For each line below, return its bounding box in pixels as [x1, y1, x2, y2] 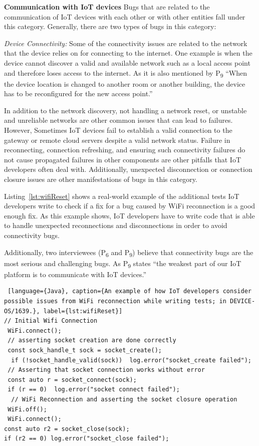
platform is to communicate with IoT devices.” [4, 269, 147, 279]
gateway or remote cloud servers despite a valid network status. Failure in [4, 134, 230, 145]
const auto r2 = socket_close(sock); [4, 425, 130, 432]
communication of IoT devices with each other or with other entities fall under [4, 11, 245, 22]
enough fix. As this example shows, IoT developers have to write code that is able [4, 210, 255, 220]
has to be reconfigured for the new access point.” [4, 88, 153, 99]
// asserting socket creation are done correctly [8, 337, 176, 344]
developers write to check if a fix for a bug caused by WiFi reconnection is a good [4, 200, 255, 211]
